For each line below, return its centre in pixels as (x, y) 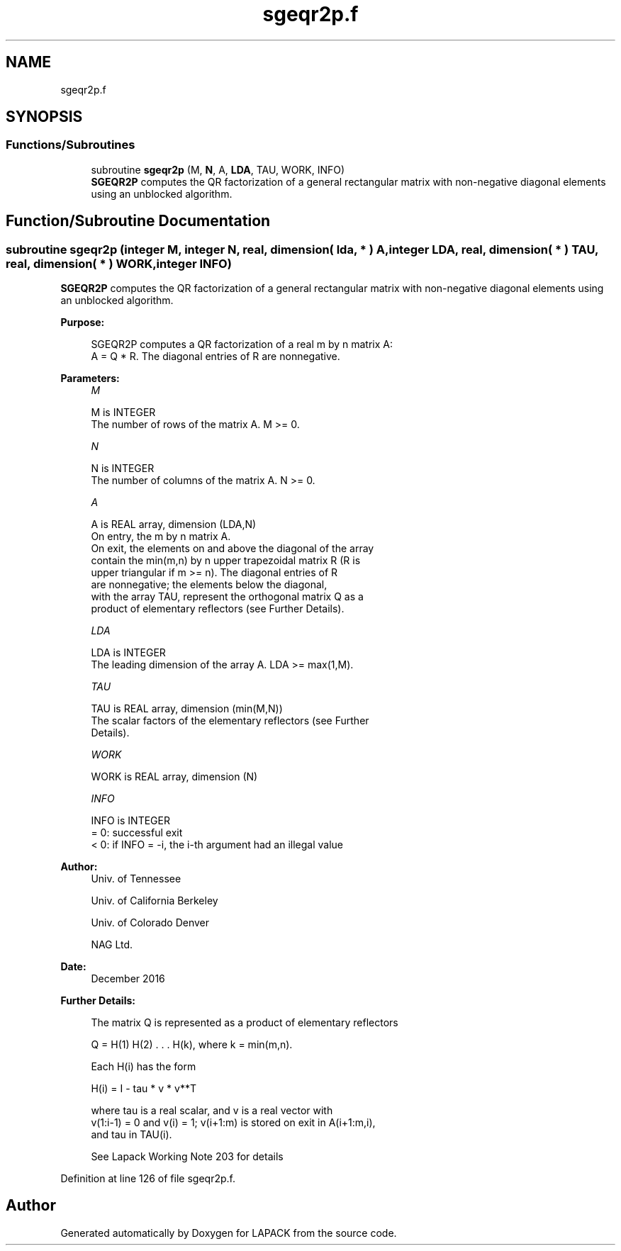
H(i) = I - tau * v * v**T (144, 1089)
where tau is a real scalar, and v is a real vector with (212, 1111)
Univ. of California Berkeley (155, 901)
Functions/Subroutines (71, 145)
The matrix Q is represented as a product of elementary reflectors (245, 1023)
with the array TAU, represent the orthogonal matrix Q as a (227, 597)
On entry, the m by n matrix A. (161, 537)
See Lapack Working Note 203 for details (187, 1157)
